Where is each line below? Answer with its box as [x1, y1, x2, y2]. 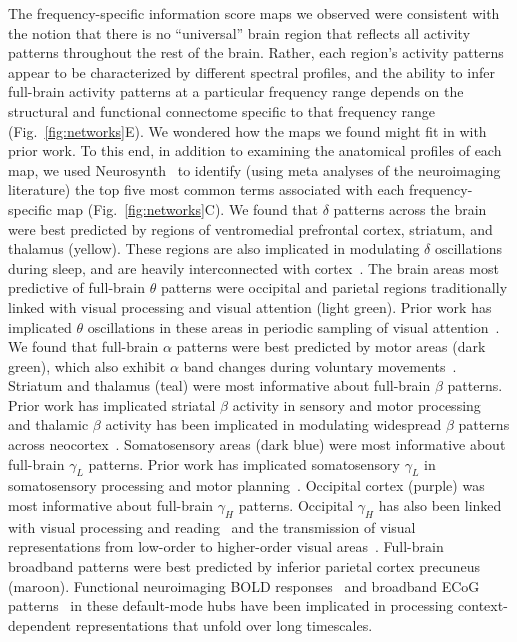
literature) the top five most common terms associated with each [8, 179, 405, 200]
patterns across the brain [333, 198, 487, 219]
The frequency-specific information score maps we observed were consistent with [8, 3, 500, 23]
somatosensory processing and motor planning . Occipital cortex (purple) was [8, 475, 485, 496]
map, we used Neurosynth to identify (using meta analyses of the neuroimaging [8, 159, 501, 180]
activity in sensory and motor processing [232, 394, 481, 415]
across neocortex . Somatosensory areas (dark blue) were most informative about [8, 434, 506, 455]
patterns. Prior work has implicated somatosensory [88, 453, 401, 474]
